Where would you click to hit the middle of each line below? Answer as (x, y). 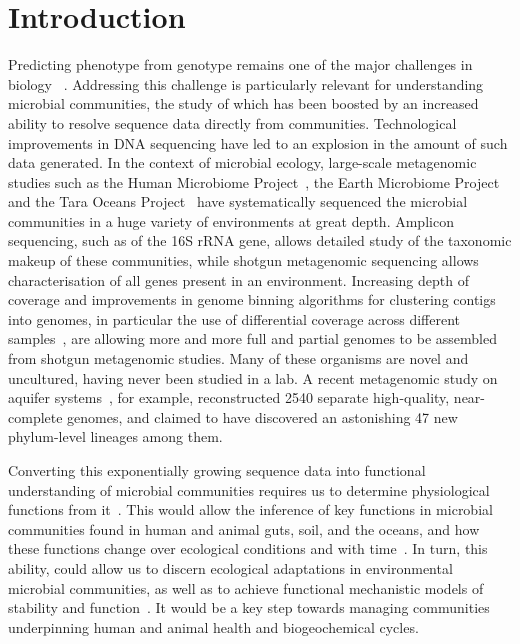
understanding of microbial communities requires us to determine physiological (249, 489)
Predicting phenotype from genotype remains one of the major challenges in (240, 64)
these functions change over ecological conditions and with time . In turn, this (248, 548)
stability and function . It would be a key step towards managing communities (249, 607)
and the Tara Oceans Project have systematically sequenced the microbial (238, 201)
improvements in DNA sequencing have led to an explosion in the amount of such (258, 142)
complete (35, 416)
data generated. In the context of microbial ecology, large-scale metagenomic (242, 162)
